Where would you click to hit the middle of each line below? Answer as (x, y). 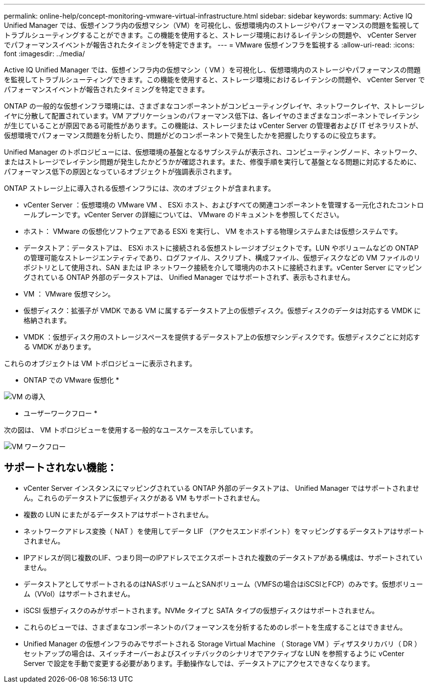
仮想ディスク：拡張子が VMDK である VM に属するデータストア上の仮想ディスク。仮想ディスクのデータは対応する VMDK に (222, 310)
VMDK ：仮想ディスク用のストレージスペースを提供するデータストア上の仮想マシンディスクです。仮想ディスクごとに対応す (222, 337)
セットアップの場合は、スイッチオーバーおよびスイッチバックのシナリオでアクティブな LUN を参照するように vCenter (214, 653)
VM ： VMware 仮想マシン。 (69, 294)
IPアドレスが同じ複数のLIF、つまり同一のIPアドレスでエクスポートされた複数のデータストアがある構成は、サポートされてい (223, 557)
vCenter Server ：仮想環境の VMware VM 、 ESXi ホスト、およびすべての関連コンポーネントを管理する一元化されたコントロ (224, 205)
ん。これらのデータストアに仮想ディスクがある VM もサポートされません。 (144, 498)
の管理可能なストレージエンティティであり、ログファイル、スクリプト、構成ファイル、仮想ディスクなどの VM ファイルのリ (222, 258)
